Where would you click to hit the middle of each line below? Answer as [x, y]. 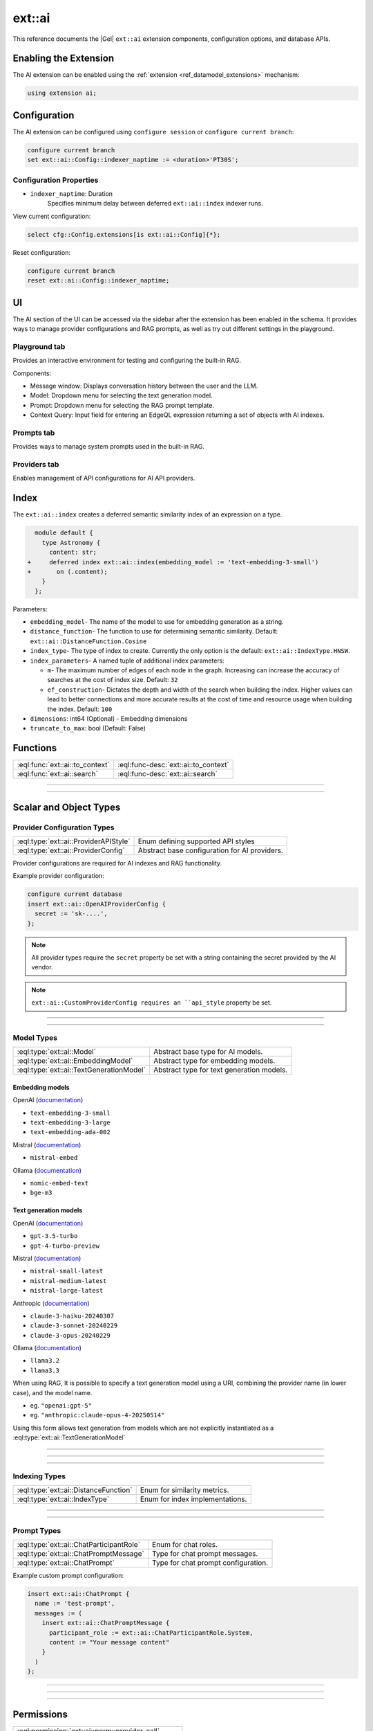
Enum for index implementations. [193, 1499]
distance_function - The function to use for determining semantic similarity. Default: [154, 631]
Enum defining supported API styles [196, 841]
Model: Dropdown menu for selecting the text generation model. [122, 395]
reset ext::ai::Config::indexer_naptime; [98, 281]
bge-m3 [41, 1193]
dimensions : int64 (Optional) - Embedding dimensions [109, 718]
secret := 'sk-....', [71, 914]
